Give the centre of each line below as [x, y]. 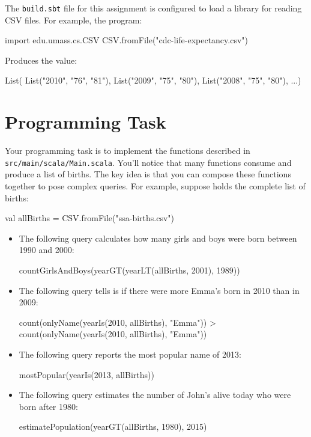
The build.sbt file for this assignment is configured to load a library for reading [153, 8]
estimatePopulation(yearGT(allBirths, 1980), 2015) [113, 426]
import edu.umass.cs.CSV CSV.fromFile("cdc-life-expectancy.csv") [127, 40]
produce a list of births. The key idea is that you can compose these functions [148, 174]
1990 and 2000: [47, 250]
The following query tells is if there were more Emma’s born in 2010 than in [159, 290]
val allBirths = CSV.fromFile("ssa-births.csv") [90, 218]
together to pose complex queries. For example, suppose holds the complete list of [155, 186]
